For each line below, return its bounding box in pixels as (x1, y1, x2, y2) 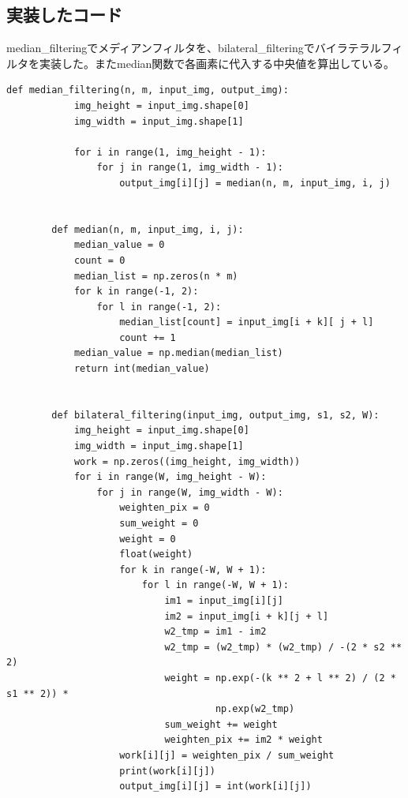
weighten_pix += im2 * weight (164, 734, 323, 746)
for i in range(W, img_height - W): (73, 471, 267, 483)
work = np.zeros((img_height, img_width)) (73, 455, 301, 467)
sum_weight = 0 (119, 518, 199, 530)
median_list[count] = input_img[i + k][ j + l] (119, 317, 374, 328)
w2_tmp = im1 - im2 (164, 626, 267, 638)
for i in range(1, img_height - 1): (73, 146, 267, 158)
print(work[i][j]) (119, 765, 215, 777)
